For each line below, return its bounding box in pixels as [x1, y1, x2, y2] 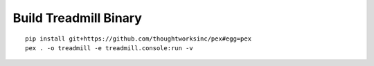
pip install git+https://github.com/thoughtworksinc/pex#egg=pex [25, 34, 252, 43]
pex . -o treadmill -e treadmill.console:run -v [25, 44, 193, 52]
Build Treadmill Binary [12, 10, 142, 25]
